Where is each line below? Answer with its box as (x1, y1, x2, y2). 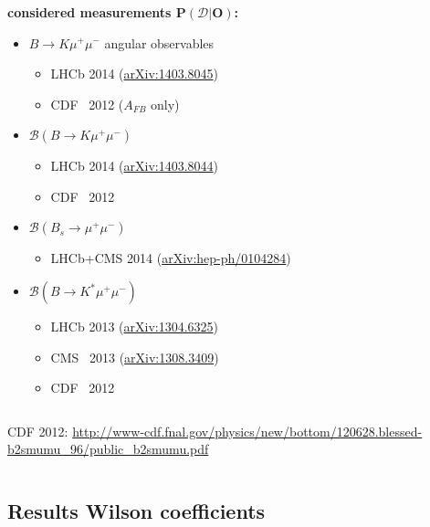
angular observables (104, 33, 215, 52)
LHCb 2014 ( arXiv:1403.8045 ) (50, 64, 219, 83)
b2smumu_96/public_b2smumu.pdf (7, 439, 209, 458)
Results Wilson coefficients (7, 497, 266, 525)
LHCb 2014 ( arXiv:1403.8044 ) (50, 156, 219, 175)
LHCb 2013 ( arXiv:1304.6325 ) (50, 317, 219, 336)
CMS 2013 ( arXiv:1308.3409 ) (50, 347, 219, 366)
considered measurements (7, 2, 172, 21)
